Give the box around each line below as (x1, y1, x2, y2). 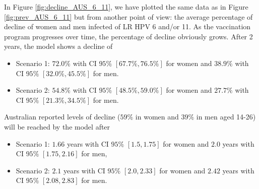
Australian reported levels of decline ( (4, 111, 120, 122)
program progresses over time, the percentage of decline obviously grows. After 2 (4, 31, 253, 41)
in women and (135, 111, 179, 122)
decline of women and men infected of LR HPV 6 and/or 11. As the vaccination (4, 21, 251, 32)
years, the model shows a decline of (4, 41, 113, 51)
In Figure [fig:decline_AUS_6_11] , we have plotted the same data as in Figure (4, 2, 248, 12)
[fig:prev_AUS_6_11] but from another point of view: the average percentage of (4, 11, 253, 22)
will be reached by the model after (4, 121, 110, 132)
